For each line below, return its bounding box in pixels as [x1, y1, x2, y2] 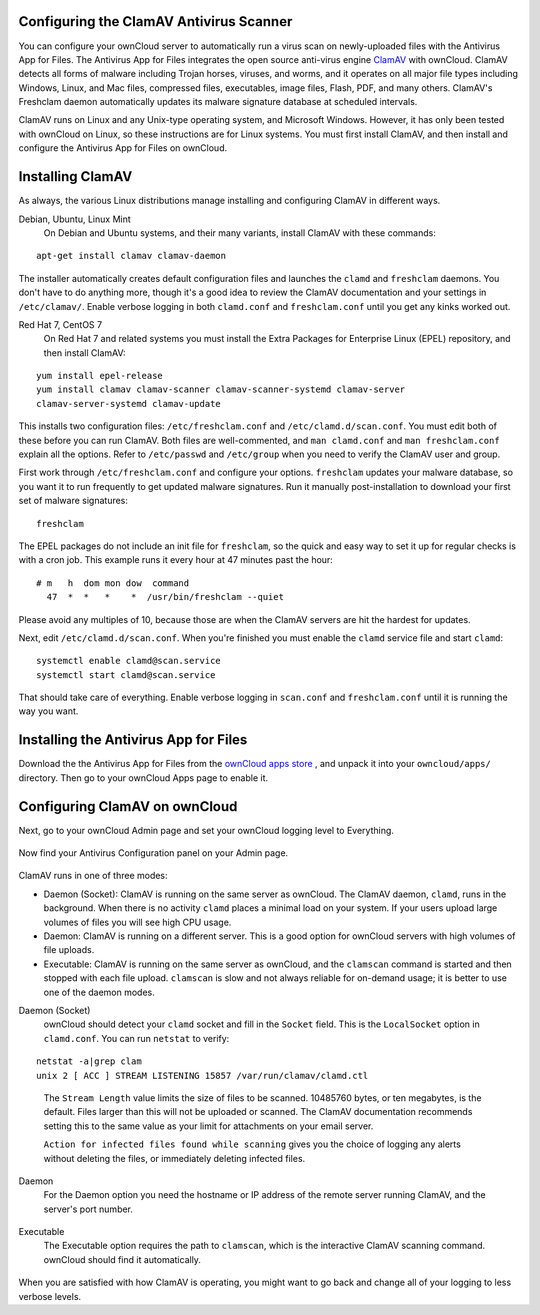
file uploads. [43, 944, 95, 956]
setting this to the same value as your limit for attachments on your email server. [43, 1120, 374, 1132]
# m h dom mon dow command [36, 577, 190, 589]
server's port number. [43, 1203, 134, 1215]
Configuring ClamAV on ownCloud [18, 798, 238, 815]
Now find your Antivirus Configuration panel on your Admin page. [18, 847, 289, 859]
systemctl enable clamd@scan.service [36, 655, 222, 667]
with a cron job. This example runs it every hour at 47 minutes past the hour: [18, 554, 334, 566]
